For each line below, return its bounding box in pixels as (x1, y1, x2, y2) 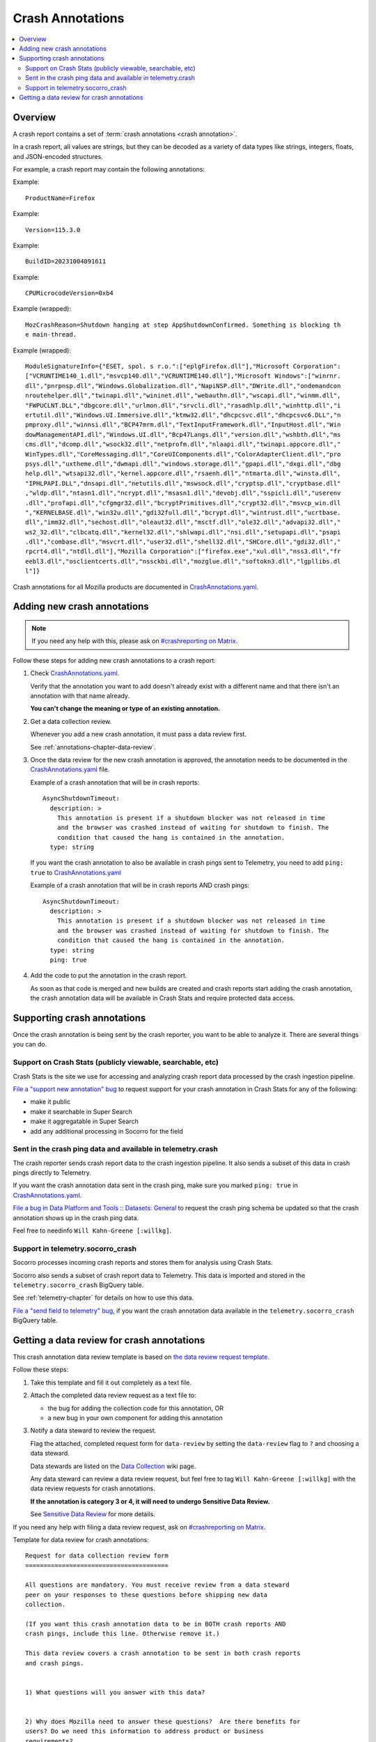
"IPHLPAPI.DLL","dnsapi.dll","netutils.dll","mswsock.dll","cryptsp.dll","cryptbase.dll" (25, 479, 341, 487)
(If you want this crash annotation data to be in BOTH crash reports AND (25, 1620, 286, 1628)
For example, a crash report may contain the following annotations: (13, 164, 205, 174)
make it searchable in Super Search (30, 1107, 132, 1116)
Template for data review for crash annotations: (13, 1535, 149, 1543)
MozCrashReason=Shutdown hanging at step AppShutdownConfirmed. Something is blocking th (25, 321, 341, 329)
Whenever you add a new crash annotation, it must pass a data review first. (30, 730, 247, 739)
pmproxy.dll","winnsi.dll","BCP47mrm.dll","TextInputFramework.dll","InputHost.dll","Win (25, 421, 341, 429)
